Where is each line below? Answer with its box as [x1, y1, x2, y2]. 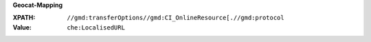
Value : [12, 23, 32, 31]
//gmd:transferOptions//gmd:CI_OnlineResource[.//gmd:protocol [67, 14, 284, 22]
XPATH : [12, 14, 36, 22]
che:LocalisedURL [67, 23, 125, 31]
